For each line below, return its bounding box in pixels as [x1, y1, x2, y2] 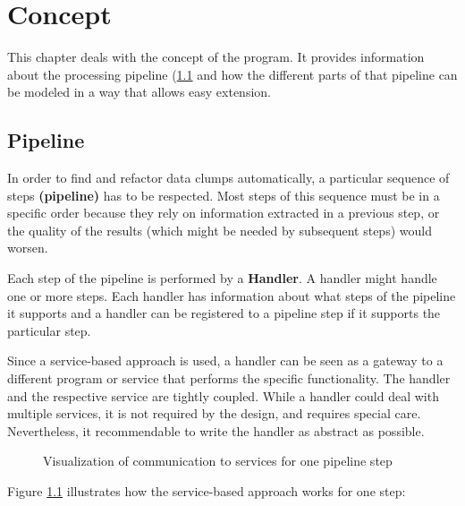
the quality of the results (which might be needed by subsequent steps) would [7, 220, 432, 239]
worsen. [7, 238, 48, 257]
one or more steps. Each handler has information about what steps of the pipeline [7, 286, 456, 304]
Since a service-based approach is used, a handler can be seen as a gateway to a [7, 351, 444, 370]
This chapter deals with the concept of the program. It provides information [7, 47, 425, 66]
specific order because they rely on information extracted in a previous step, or [7, 203, 440, 222]
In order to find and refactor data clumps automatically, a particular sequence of [7, 168, 450, 187]
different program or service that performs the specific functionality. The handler [7, 369, 451, 388]
